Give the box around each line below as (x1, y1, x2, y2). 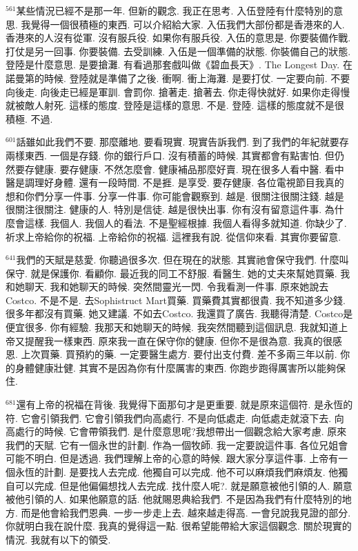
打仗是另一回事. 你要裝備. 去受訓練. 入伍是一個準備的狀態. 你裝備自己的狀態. (6, 43, 351, 58)
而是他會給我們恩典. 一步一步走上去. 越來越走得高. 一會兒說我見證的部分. (21, 505, 351, 519)
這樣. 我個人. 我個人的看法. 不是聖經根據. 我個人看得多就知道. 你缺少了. (24, 215, 347, 230)
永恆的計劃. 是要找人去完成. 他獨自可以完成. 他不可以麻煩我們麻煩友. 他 (14, 465, 339, 479)
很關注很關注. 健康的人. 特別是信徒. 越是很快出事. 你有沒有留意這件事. (6, 202, 322, 217)
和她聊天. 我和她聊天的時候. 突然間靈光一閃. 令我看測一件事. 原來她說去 (6, 279, 329, 294)
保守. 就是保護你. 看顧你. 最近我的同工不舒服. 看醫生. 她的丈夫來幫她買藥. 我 (6, 266, 350, 280)
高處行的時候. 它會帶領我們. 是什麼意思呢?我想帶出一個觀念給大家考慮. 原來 (6, 424, 347, 439)
